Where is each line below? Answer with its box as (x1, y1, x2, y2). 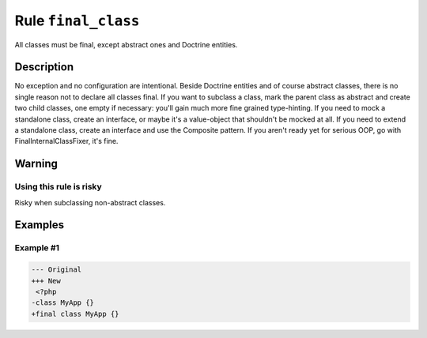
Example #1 (14, 242, 59, 253)
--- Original (31, 265, 82, 274)
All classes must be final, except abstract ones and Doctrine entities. (14, 39, 238, 49)
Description (14, 60, 74, 74)
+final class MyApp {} (31, 309, 119, 318)
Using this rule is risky (14, 182, 102, 193)
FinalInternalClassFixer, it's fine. (14, 137, 119, 146)
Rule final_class (14, 12, 140, 29)
